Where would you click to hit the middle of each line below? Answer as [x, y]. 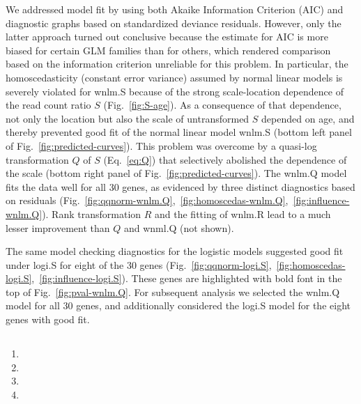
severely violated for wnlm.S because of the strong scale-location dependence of [175, 91]
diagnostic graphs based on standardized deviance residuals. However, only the [174, 23]
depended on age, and [308, 118]
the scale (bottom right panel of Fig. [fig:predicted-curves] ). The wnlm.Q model [176, 173]
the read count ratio [48, 105]
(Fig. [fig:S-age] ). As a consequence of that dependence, [222, 105]
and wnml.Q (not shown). [179, 227]
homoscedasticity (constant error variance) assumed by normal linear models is [174, 77]
